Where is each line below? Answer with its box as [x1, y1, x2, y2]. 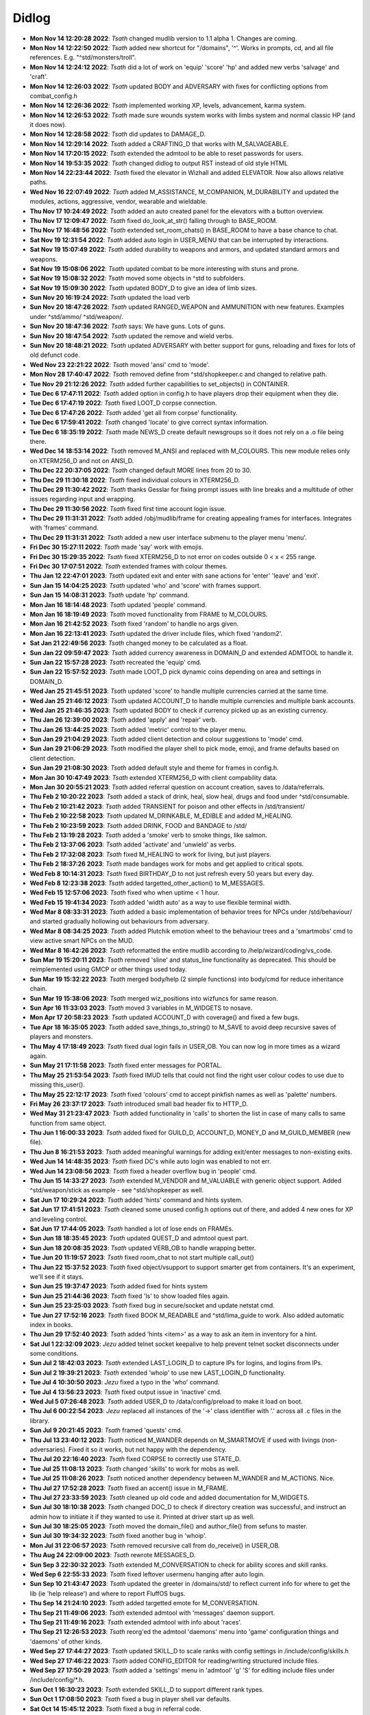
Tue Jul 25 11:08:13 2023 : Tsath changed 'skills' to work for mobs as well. [29, 1465, 240, 1473]
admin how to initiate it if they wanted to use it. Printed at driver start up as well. [29, 1513, 255, 1521]
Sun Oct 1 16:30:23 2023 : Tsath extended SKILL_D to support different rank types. [29, 1685, 264, 1694]
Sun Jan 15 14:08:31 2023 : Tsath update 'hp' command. [29, 591, 190, 600]
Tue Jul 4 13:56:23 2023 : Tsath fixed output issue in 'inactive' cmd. [29, 1388, 222, 1396]
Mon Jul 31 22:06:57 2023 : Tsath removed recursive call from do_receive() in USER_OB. [29, 1541, 280, 1550]
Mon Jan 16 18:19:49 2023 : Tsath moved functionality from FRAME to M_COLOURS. [29, 610, 268, 618]
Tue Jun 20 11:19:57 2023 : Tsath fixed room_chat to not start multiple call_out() [29, 1253, 255, 1262]
